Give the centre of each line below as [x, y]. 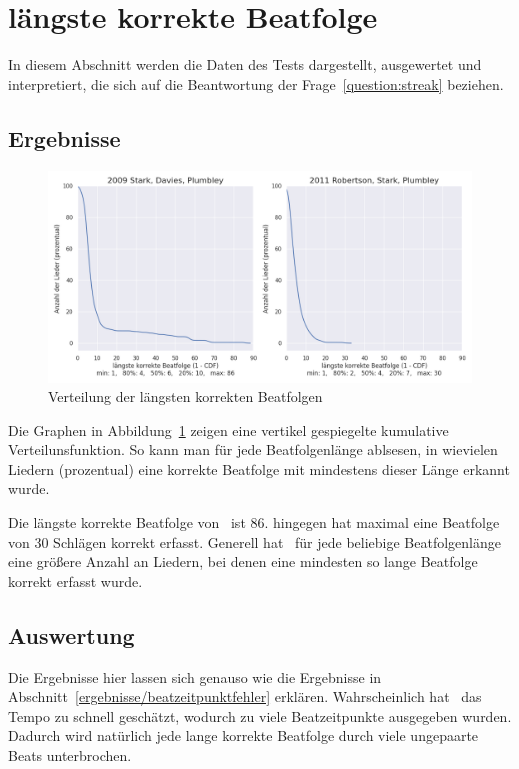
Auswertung [71, 634]
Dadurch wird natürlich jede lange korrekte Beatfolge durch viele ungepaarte [243, 735]
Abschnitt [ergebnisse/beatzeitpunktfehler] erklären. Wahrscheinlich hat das [245, 696]
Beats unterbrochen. [70, 755]
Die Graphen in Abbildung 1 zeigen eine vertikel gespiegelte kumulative [228, 429]
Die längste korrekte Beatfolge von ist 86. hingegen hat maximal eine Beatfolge [254, 522]
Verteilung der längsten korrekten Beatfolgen [185, 396]
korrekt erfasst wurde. [75, 580]
